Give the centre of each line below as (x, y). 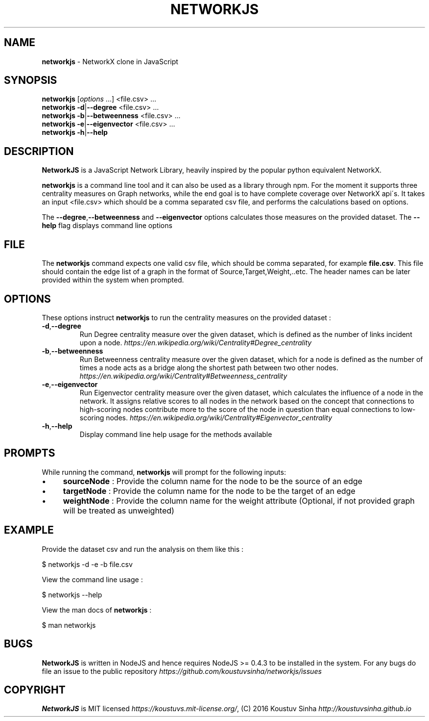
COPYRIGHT (35, 690)
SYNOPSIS (31, 80)
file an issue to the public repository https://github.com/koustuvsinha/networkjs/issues (182, 671)
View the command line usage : (92, 579)
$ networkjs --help (72, 594)
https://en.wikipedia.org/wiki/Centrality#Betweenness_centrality (183, 376)
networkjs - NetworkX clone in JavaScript (110, 61)
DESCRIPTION (39, 151)
